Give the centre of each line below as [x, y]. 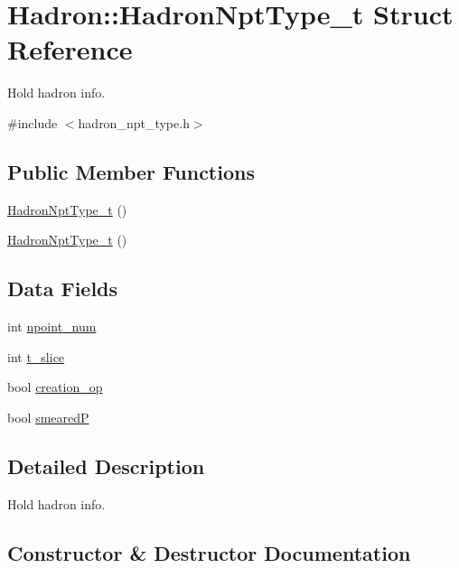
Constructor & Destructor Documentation [209, 552]
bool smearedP [48, 417]
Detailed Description [106, 466]
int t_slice [36, 356]
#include [33, 122]
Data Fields [63, 289]
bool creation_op [55, 387]
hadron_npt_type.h [134, 122]
